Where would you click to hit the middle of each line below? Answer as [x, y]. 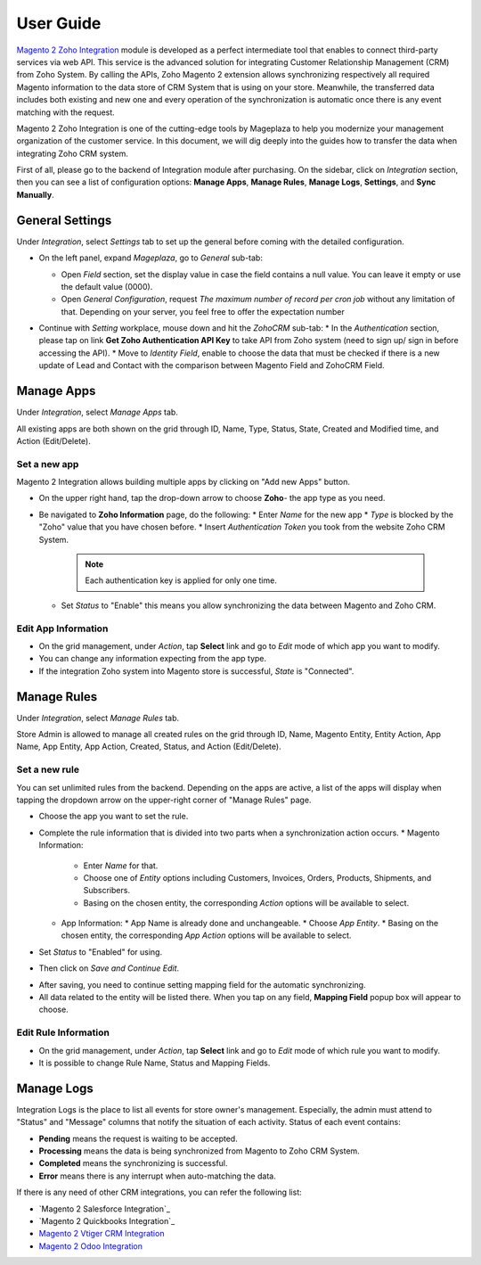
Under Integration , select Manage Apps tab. [97, 412]
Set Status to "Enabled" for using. [101, 952]
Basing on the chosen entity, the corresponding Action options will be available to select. [246, 903]
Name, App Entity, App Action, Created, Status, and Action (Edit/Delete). [149, 747]
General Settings [64, 220]
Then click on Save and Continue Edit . [109, 968]
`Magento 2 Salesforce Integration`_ [105, 1209]
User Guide [59, 23]
